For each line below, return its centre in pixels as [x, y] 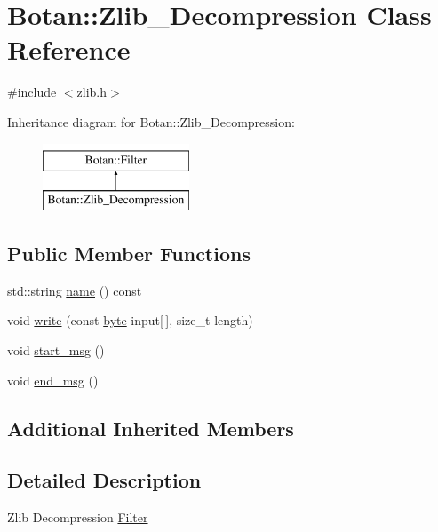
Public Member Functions [129, 254]
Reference [69, 49]
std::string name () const [75, 290]
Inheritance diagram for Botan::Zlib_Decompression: [151, 121]
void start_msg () [56, 350]
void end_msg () [53, 380]
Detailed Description [104, 480]
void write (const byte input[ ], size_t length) [130, 320]
